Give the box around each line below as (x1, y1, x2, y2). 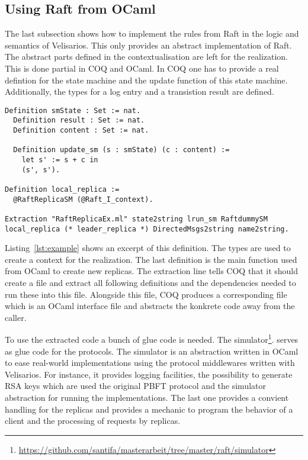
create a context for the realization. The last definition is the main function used (5, 253, 297, 265)
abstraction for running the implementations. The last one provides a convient (5, 391, 289, 404)
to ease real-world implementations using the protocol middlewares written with (5, 356, 295, 369)
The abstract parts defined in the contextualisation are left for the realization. (5, 50, 288, 63)
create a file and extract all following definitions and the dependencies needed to (5, 276, 296, 289)
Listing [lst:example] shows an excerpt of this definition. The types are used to (5, 242, 291, 254)
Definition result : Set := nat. (13, 116, 145, 125)
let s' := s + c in (21, 156, 98, 165)
